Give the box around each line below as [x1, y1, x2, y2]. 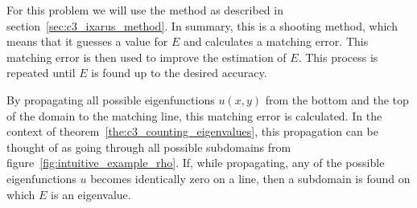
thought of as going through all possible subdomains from [6, 138, 291, 155]
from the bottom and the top [265, 91, 409, 108]
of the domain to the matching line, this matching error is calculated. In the [6, 107, 382, 124]
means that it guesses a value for [6, 33, 168, 50]
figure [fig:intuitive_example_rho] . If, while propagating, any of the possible [6, 154, 385, 171]
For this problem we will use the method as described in [6, 2, 283, 18]
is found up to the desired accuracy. [91, 64, 267, 81]
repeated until [6, 64, 76, 81]
